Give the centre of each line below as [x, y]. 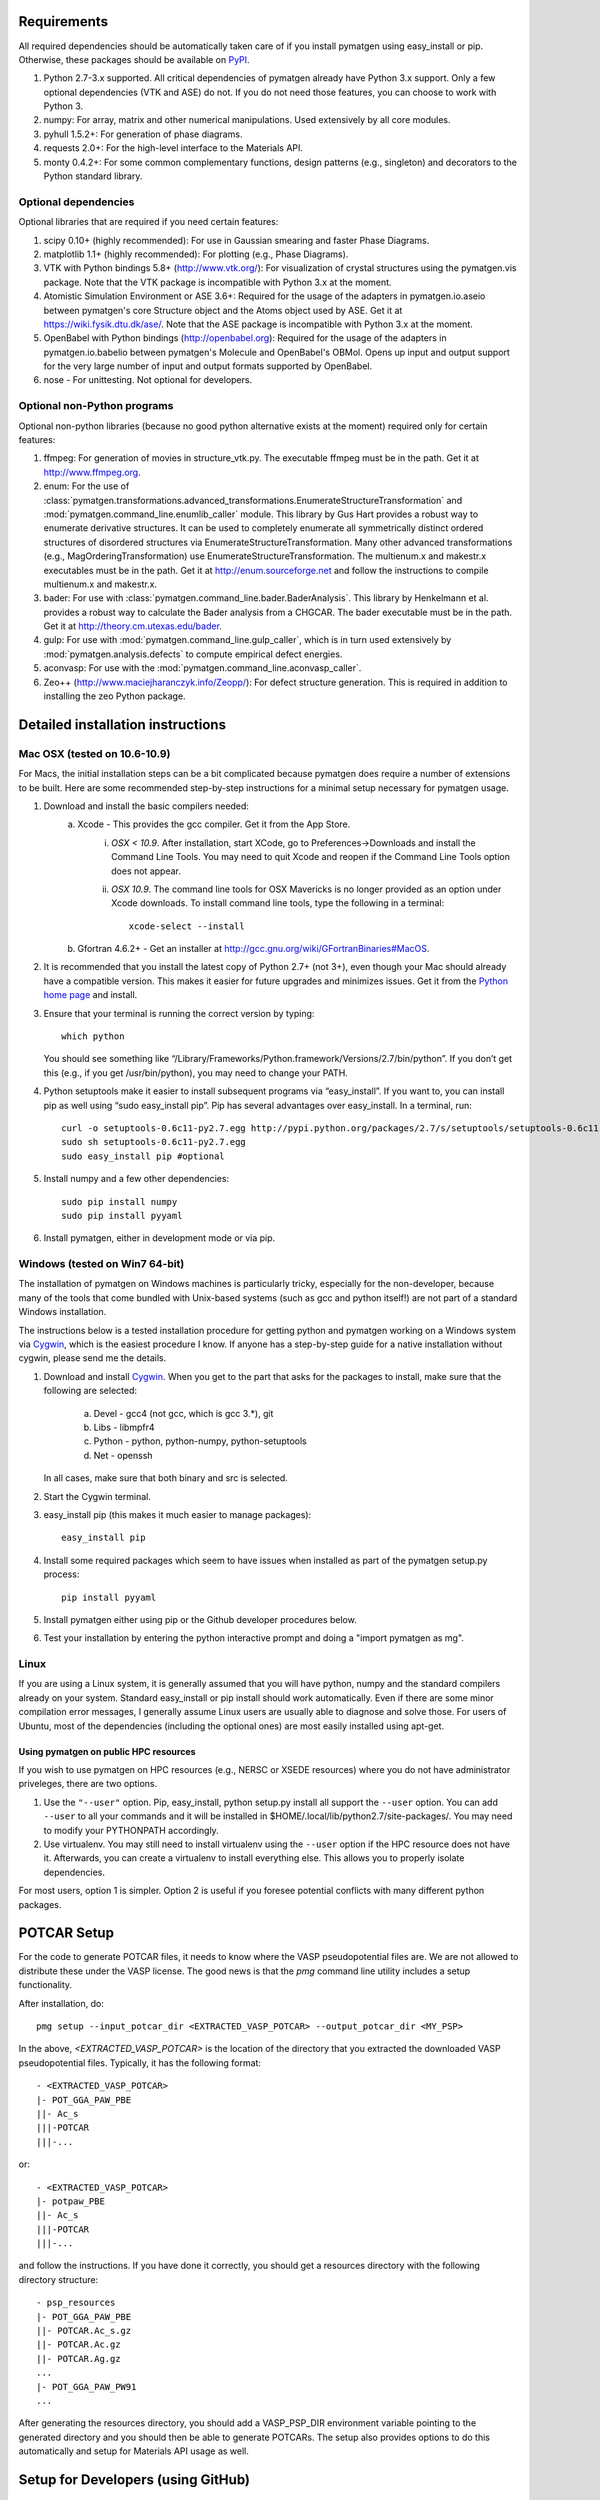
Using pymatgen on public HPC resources [107, 1751]
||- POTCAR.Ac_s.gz [84, 2331]
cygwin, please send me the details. [92, 1358]
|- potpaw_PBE [70, 2201]
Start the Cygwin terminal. [97, 1496]
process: [61, 1574]
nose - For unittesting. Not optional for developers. [148, 380]
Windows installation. [62, 1312]
